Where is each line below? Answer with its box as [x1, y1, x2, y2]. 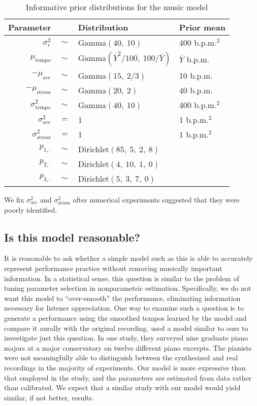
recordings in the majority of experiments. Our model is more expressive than [4, 362, 246, 373]
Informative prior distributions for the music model [25, 1, 208, 13]
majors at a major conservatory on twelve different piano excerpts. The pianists [4, 342, 252, 353]
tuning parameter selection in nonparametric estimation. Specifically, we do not [4, 283, 251, 293]
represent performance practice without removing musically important [4, 262, 222, 273]
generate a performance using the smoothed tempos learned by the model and [4, 312, 247, 323]
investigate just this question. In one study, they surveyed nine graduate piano [4, 332, 248, 343]
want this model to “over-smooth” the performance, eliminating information [4, 292, 241, 303]
